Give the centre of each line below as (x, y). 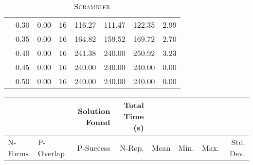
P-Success (94, 147)
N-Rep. (132, 147)
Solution (94, 110)
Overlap (51, 153)
